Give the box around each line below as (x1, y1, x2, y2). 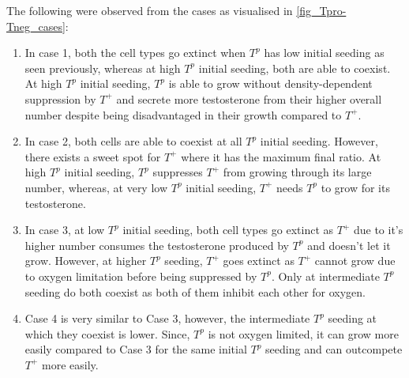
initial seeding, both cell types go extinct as (122, 221, 334, 238)
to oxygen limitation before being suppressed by (24, 267, 257, 284)
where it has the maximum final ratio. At (181, 148, 381, 164)
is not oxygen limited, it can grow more (208, 325, 399, 342)
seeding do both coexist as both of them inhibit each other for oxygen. (24, 283, 366, 300)
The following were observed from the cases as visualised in (6, 2, 293, 18)
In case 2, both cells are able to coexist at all (24, 133, 242, 149)
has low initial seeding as (264, 44, 385, 61)
